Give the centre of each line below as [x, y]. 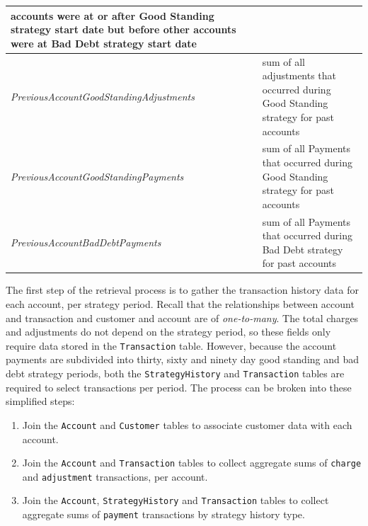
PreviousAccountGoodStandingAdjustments [103, 96]
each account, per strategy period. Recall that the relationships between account [180, 304]
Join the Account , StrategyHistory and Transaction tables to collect [176, 500]
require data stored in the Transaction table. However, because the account [171, 345]
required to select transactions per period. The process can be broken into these [179, 387]
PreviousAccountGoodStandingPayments [97, 176]
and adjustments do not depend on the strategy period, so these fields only [168, 332]
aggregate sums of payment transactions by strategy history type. [163, 514]
